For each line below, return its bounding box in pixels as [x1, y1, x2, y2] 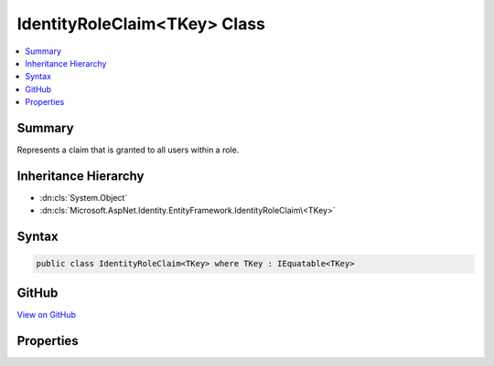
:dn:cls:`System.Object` [39, 192, 128, 203]
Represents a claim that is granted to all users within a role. [16, 144, 240, 155]
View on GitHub [16, 308, 77, 319]
